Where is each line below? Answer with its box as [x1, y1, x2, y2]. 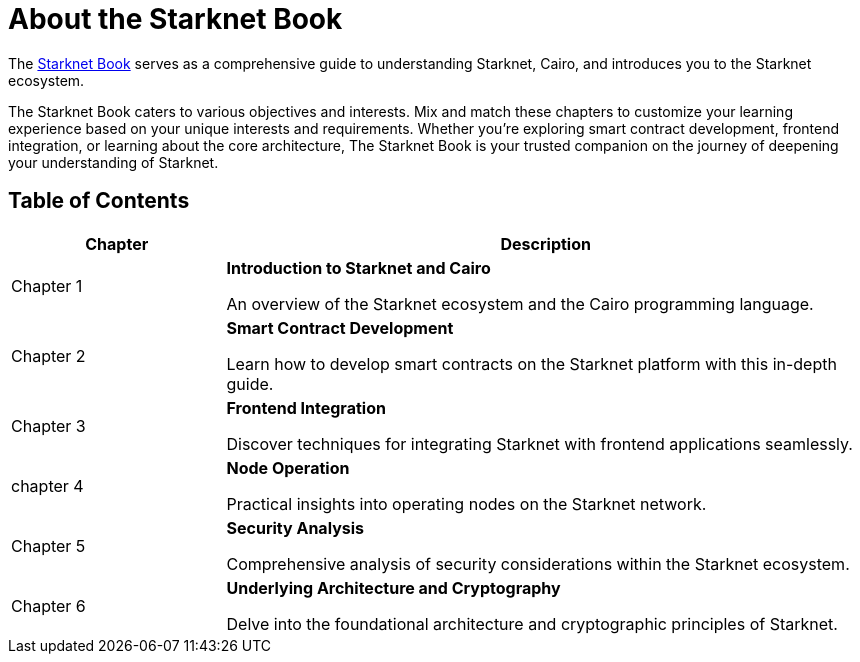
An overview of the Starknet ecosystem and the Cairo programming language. [226, 293, 814, 314]
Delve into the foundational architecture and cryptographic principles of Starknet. [226, 613, 838, 634]
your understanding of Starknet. [8, 153, 219, 171]
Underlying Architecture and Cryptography [226, 577, 561, 598]
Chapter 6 [11, 595, 86, 616]
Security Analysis [226, 517, 365, 538]
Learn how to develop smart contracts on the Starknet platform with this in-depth [226, 353, 837, 374]
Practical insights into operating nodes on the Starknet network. [226, 493, 707, 514]
